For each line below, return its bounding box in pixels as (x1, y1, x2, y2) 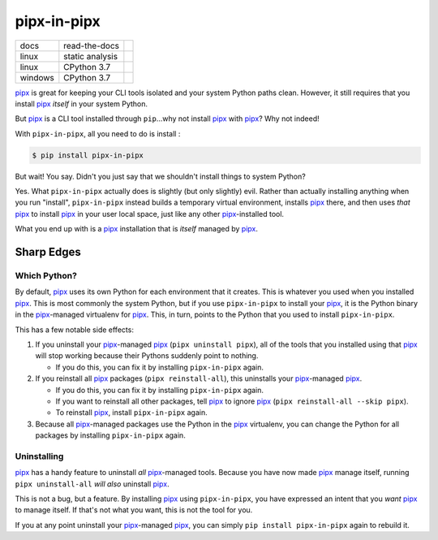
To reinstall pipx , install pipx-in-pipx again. (55, 408, 208, 417)
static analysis (63, 50, 118, 62)
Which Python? (15, 270, 77, 282)
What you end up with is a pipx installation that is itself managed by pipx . (15, 224, 259, 234)
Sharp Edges (15, 245, 81, 259)
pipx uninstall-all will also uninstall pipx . (15, 479, 170, 489)
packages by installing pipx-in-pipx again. (35, 430, 186, 440)
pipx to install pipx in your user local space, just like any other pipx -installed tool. (15, 209, 284, 218)
